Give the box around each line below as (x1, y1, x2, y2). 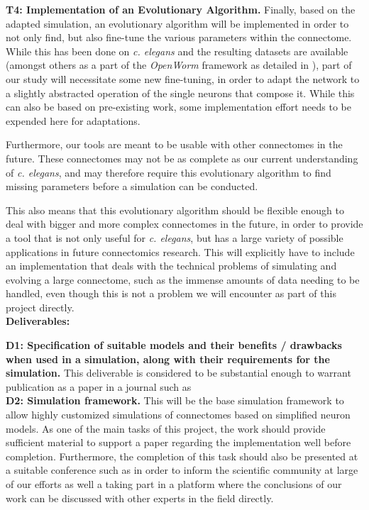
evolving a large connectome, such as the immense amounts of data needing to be (6, 272, 360, 287)
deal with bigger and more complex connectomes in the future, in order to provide (6, 216, 363, 231)
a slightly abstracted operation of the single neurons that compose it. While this (6, 85, 355, 100)
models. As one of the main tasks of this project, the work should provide (6, 421, 326, 436)
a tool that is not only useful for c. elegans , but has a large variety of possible (6, 230, 343, 245)
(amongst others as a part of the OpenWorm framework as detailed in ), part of (6, 57, 352, 72)
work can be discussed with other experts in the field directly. (6, 490, 274, 505)
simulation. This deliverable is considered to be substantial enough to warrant (6, 365, 351, 380)
